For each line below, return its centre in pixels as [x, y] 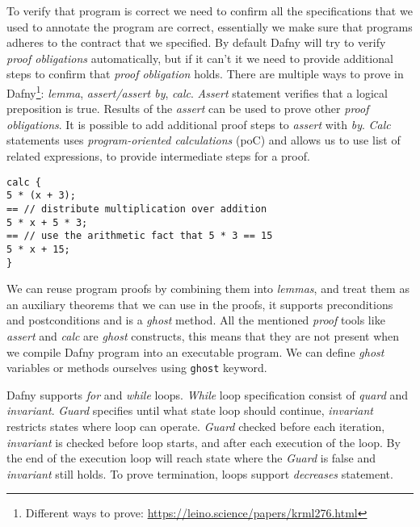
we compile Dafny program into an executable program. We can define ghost [195, 351]
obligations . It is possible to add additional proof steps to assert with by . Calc [199, 124]
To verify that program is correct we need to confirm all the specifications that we [210, 10]
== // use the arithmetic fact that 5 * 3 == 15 [140, 236]
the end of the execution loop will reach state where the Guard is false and [191, 458]
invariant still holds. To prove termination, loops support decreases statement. [200, 473]
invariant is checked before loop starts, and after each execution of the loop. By [204, 442]
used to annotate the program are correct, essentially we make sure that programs [210, 26]
